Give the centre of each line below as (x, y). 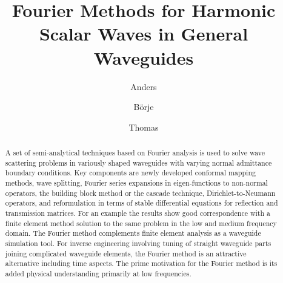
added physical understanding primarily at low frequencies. (98, 273)
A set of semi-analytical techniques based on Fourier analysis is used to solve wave (135, 153)
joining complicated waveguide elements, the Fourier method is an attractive (126, 253)
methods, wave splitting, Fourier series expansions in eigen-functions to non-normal (136, 183)
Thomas (144, 127)
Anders (144, 86)
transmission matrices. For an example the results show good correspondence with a (138, 213)
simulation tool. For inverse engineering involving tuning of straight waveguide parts (138, 243)
